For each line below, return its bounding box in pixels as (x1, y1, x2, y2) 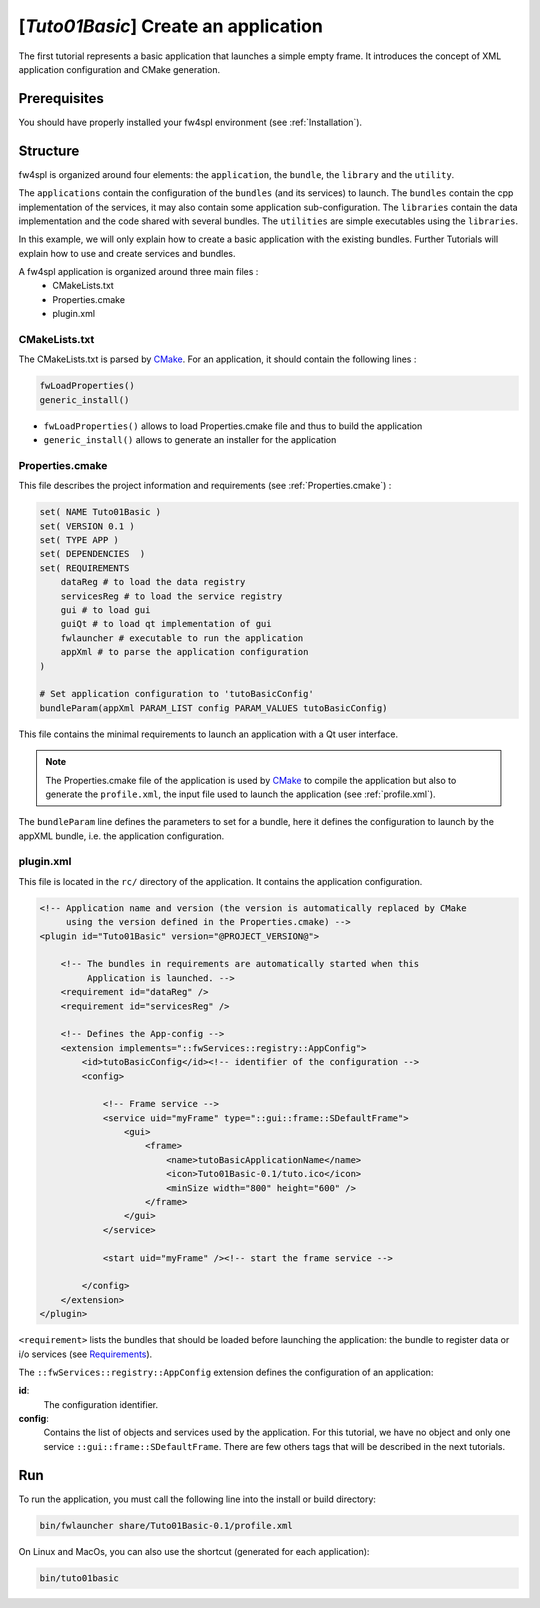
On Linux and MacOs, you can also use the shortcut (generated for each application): (18, 1545, 370, 1557)
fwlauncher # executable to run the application (60, 632, 304, 644)
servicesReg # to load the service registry (60, 590, 283, 602)
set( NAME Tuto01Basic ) (39, 506, 162, 518)
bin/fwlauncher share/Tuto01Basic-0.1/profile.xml (39, 1520, 294, 1531)
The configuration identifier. (43, 1398, 159, 1410)
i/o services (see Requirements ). (18, 1348, 153, 1360)
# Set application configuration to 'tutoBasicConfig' (39, 688, 314, 700)
